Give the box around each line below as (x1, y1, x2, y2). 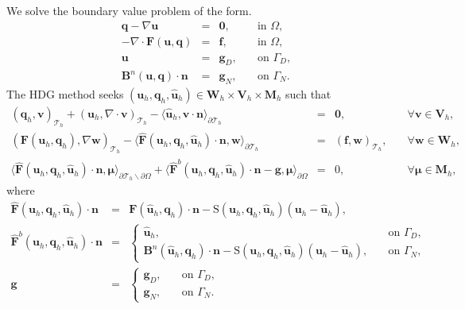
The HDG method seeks (6, 85, 124, 102)
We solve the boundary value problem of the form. (6, 2, 252, 18)
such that (285, 85, 331, 102)
